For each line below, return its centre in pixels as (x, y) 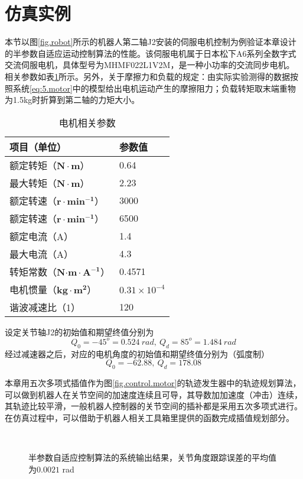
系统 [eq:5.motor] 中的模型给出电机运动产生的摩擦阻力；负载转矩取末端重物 (154, 88)
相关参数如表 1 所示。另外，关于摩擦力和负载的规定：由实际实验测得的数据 (147, 76)
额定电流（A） (42, 236)
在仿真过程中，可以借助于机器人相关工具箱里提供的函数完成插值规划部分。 (149, 417)
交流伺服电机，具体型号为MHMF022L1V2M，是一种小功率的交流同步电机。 (150, 65)
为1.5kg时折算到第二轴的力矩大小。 (72, 100)
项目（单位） (38, 147)
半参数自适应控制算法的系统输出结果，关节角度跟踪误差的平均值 (152, 457)
